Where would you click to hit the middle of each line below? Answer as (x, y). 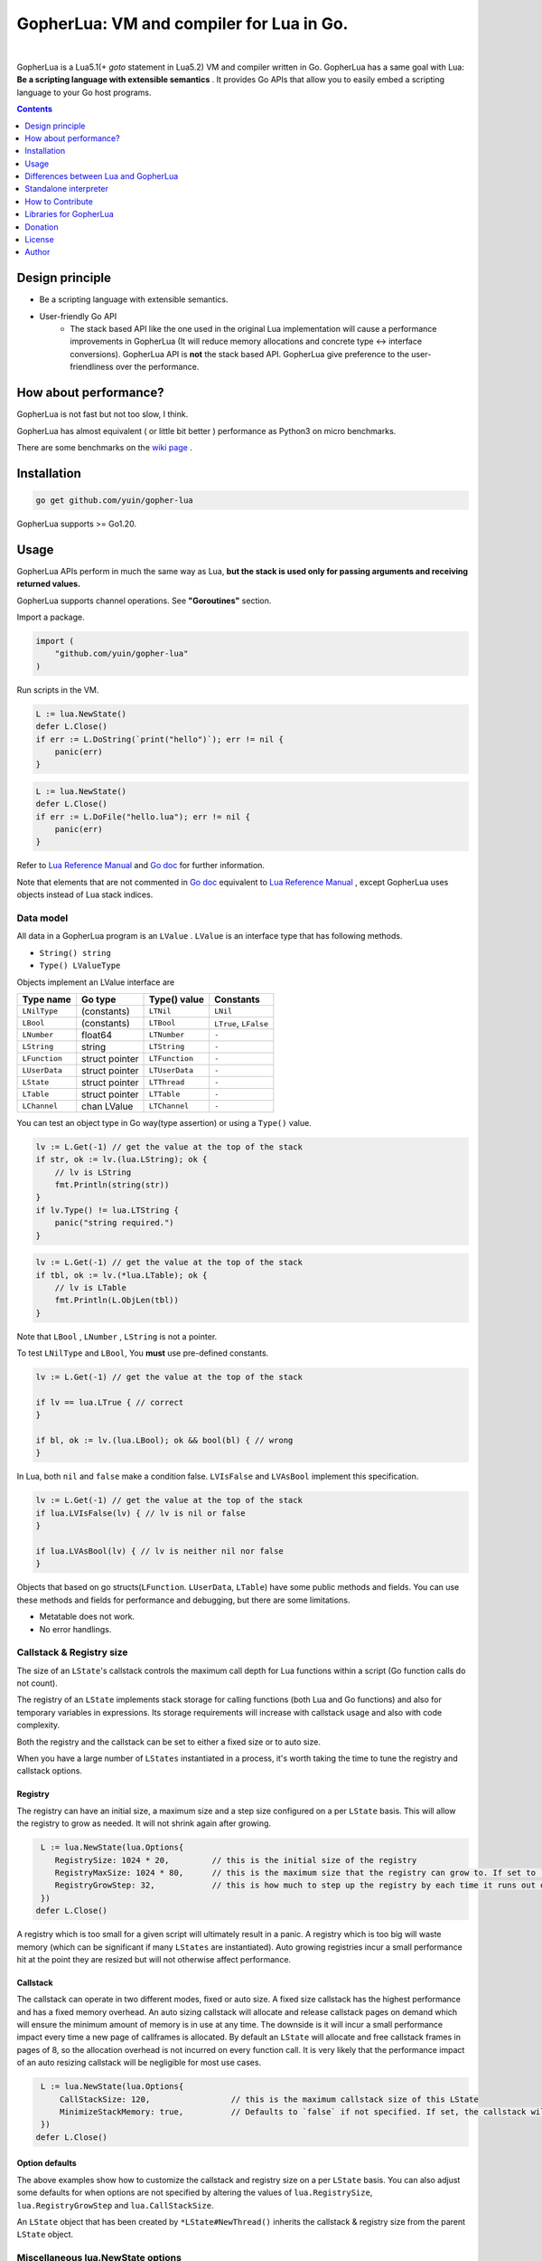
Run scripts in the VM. (58, 690)
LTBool (162, 1023)
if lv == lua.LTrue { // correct (110, 1402)
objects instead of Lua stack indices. (85, 894)
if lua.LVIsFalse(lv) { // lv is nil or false (140, 1513)
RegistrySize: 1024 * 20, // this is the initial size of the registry (236, 1860)
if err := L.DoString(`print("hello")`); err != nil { (159, 739)
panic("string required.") (115, 1223)
